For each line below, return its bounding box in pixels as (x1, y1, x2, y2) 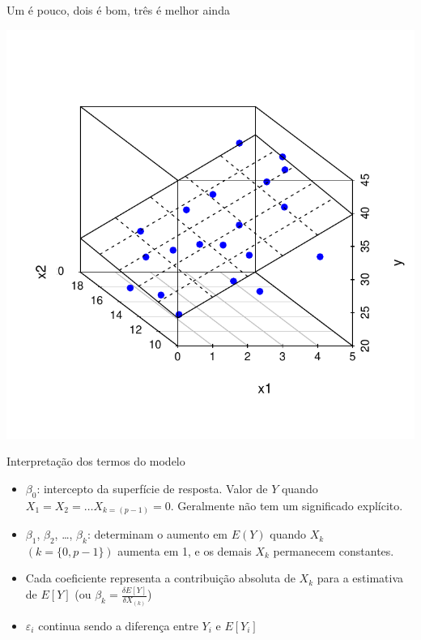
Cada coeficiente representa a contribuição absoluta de (25, 569, 296, 586)
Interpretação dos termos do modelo (6, 453, 185, 470)
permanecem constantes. (273, 542, 394, 559)
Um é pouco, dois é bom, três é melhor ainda (6, 2, 230, 18)
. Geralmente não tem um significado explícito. (170, 496, 403, 513)
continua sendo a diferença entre (38, 616, 198, 634)
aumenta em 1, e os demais (117, 542, 252, 559)
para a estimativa (317, 569, 404, 586)
